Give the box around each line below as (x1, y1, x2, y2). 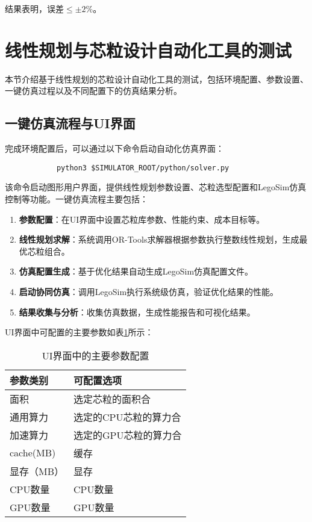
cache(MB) (10, 446, 56, 460)
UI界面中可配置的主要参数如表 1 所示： (5, 326, 154, 338)
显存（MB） (10, 464, 64, 478)
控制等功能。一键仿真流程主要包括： (5, 192, 148, 205)
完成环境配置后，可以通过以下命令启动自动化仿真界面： (5, 142, 224, 155)
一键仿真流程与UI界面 (5, 114, 136, 132)
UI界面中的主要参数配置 (42, 348, 149, 362)
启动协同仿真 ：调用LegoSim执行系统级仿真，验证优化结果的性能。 (19, 285, 279, 297)
